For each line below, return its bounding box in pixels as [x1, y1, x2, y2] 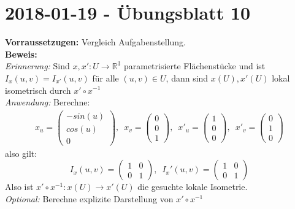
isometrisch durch [5, 83, 71, 96]
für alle [92, 71, 119, 84]
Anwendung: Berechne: [5, 96, 90, 108]
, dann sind [166, 71, 209, 84]
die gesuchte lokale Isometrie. [137, 180, 248, 193]
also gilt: [5, 146, 37, 159]
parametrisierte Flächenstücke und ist [123, 59, 266, 72]
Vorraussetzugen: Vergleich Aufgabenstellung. [5, 36, 186, 48]
